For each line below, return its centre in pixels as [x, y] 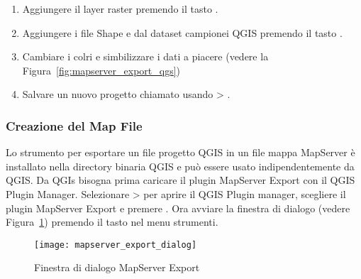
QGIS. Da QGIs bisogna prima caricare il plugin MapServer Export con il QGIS [180, 180]
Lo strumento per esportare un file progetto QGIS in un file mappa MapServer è [180, 152]
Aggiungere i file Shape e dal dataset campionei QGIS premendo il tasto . [182, 32]
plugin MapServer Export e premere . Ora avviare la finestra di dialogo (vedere [178, 208]
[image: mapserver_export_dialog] [116, 245]
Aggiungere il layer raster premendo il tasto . [120, 9]
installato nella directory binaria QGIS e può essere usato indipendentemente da [180, 166]
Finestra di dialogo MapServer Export [117, 267]
